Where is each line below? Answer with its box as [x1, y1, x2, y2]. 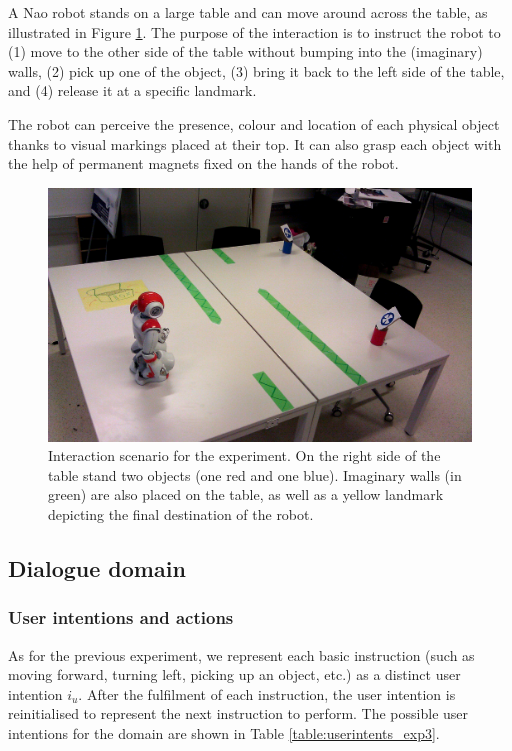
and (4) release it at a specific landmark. [8, 80, 257, 101]
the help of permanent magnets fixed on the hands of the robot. [8, 153, 399, 174]
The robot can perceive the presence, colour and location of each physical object [8, 113, 500, 134]
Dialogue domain [8, 552, 186, 583]
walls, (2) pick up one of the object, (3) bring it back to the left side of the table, [8, 60, 505, 81]
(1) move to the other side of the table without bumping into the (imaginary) [8, 41, 483, 62]
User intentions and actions [8, 605, 234, 630]
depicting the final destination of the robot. [48, 503, 314, 524]
